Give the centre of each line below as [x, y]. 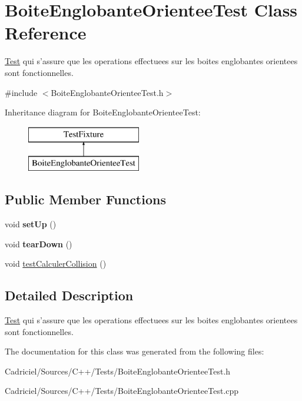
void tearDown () [39, 243]
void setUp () [31, 224]
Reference [46, 33]
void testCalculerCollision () [56, 264]
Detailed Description [69, 295]
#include [21, 92]
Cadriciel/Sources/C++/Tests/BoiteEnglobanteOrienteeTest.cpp [122, 391]
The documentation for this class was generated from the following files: [135, 351]
